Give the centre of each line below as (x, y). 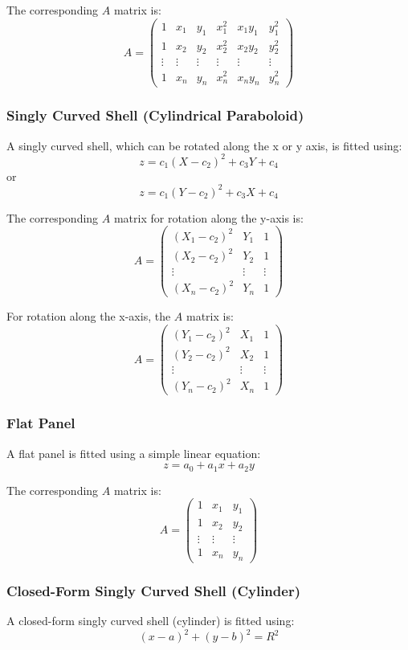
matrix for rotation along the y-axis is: (208, 217)
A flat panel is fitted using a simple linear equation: (134, 453)
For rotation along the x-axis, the (89, 316)
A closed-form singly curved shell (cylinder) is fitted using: (151, 621)
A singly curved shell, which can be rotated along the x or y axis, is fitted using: (204, 145)
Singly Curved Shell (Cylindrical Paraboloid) (155, 115)
